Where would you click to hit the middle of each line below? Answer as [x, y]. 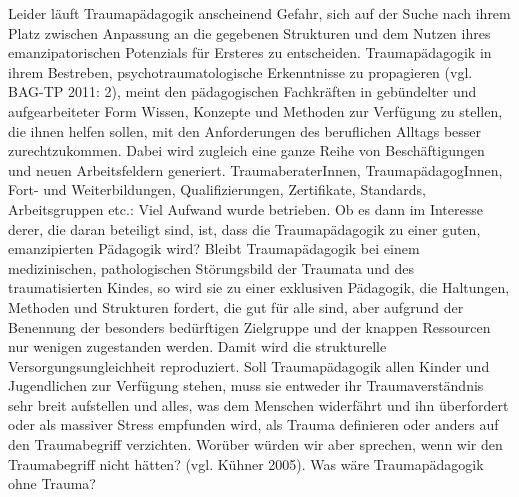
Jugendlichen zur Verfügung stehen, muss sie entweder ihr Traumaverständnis [246, 385]
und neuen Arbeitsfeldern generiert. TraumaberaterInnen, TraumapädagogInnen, [255, 169]
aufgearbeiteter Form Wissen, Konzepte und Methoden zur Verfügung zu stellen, [255, 110]
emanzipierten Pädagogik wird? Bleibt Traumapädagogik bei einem [214, 248]
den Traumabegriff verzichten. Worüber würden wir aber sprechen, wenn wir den [255, 444]
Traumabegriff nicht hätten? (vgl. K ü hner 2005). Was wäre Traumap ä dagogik [246, 463]
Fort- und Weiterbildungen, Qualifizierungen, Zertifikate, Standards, [217, 189]
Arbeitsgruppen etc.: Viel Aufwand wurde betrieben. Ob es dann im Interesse [245, 208]
